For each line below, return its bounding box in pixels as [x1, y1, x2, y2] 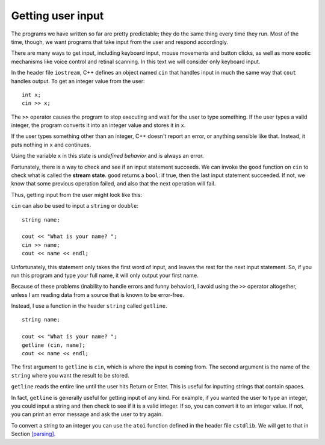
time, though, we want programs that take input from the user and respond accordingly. [11, 38, 229, 45]
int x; [22, 91, 42, 98]
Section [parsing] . [11, 431, 56, 438]
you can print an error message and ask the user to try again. [11, 411, 163, 418]
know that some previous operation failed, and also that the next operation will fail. [11, 180, 216, 187]
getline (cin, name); [22, 341, 85, 349]
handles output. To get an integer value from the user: [11, 77, 145, 84]
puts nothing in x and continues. [11, 141, 91, 148]
